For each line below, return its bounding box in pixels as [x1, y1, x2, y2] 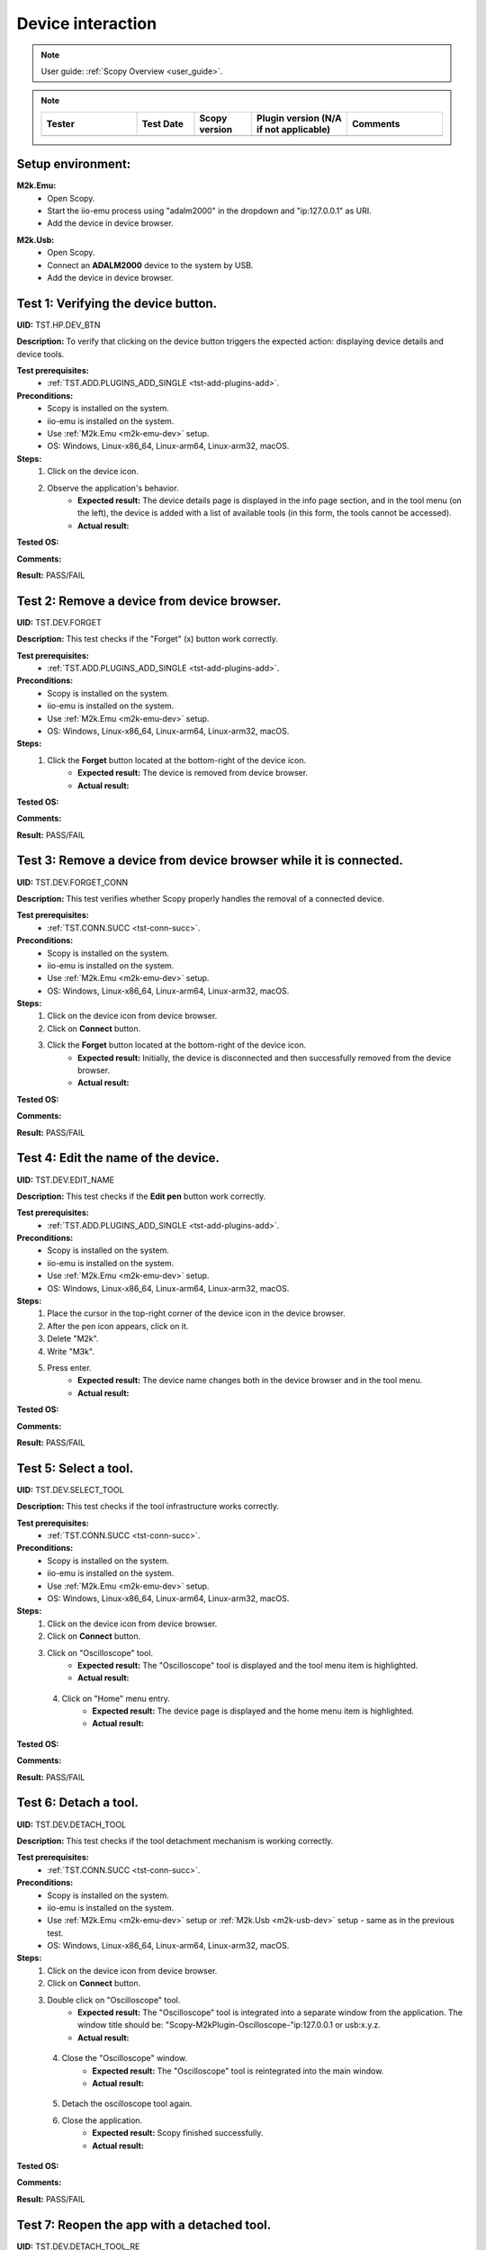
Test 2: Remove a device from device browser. [16, 593, 282, 608]
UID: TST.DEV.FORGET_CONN [16, 877, 129, 887]
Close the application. [61, 2115, 143, 2126]
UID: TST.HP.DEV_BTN [16, 319, 101, 330]
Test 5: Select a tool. [16, 1461, 134, 1476]
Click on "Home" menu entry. [61, 1693, 170, 1704]
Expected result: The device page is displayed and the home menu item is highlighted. [92, 1705, 414, 1716]
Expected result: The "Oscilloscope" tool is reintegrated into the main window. [92, 2065, 384, 2076]
